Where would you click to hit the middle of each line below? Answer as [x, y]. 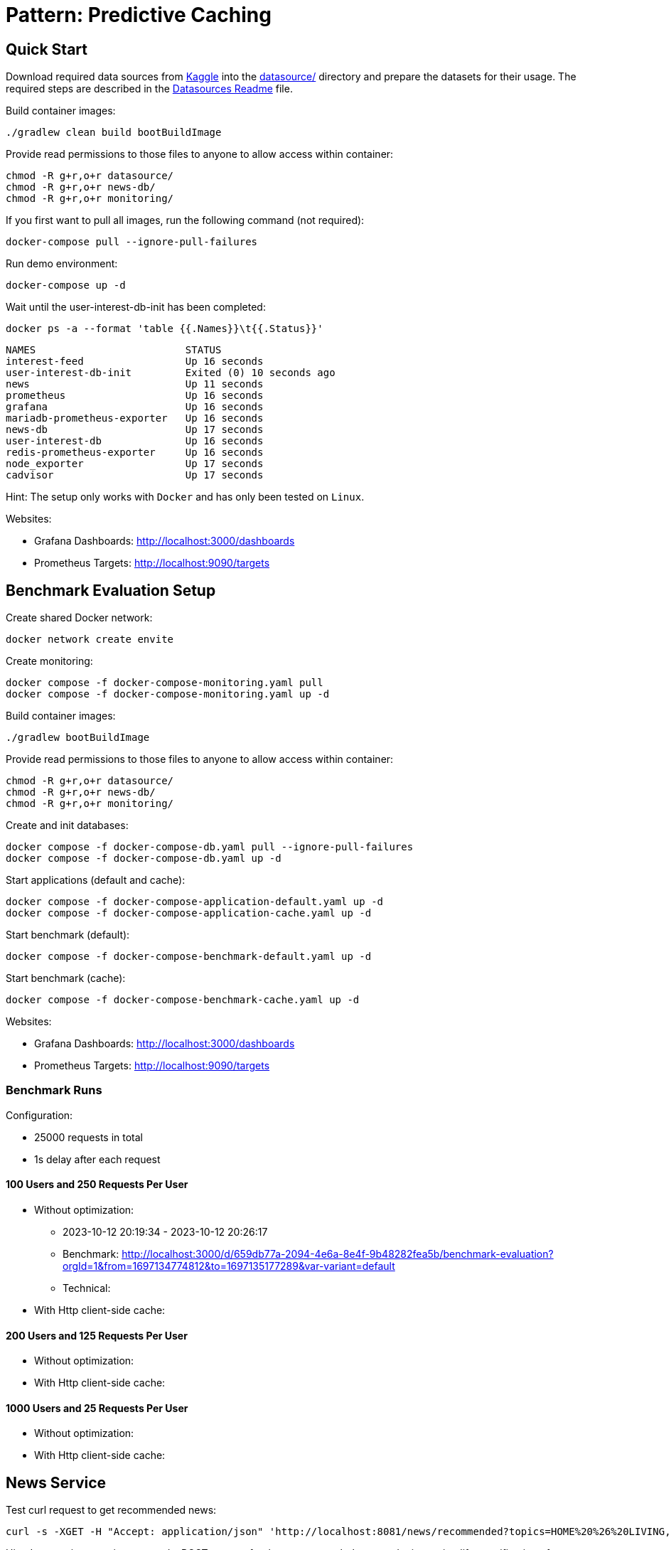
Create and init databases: [67, 825]
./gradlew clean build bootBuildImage [114, 133]
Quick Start [47, 49]
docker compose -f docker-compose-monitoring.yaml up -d [168, 694]
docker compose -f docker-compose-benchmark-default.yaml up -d [189, 957]
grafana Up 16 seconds [135, 407]
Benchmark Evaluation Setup [111, 590]
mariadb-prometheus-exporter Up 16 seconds [135, 418]
